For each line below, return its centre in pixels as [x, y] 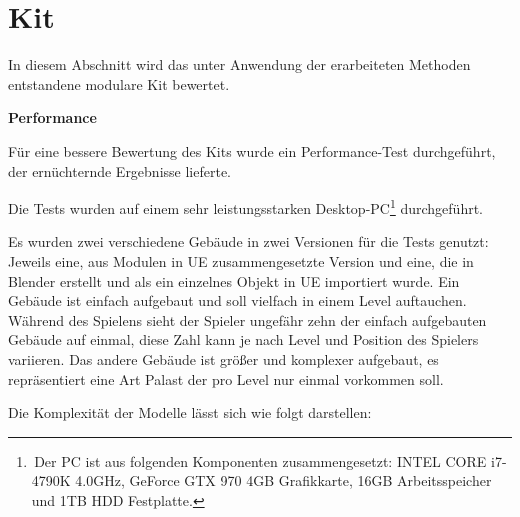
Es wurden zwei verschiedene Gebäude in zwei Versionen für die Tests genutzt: [248, 241]
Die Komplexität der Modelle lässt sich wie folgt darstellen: [190, 412]
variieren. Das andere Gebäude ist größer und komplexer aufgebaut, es [223, 358]
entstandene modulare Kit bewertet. [119, 83]
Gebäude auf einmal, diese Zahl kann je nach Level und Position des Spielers [243, 339]
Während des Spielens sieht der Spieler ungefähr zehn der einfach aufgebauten [247, 319]
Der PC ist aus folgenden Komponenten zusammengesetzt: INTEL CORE [260, 460]
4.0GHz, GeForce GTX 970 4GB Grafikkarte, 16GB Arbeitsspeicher [283, 480]
